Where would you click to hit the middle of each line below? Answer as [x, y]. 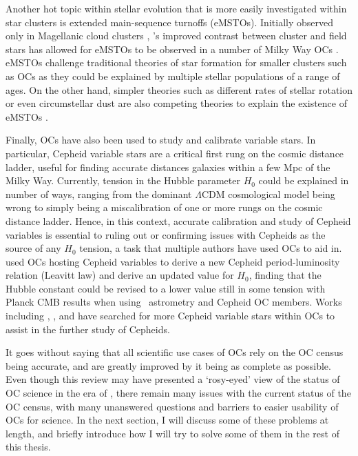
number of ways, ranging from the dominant [99, 194]
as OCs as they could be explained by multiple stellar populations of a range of [173, 76]
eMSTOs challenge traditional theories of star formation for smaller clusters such [176, 62]
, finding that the [285, 275]
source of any [33, 248]
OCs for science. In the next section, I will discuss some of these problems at [167, 420]
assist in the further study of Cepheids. [88, 329]
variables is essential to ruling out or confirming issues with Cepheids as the [166, 234]
